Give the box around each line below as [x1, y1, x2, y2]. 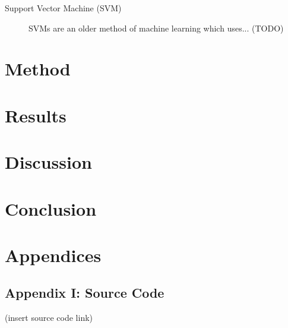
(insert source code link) [5, 311, 93, 324]
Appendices [5, 242, 102, 267]
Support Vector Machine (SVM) [5, 2, 122, 14]
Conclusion [5, 196, 97, 220]
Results [5, 103, 67, 127]
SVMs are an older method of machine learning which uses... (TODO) [29, 21, 284, 34]
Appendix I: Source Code [5, 283, 164, 302]
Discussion [5, 150, 92, 174]
